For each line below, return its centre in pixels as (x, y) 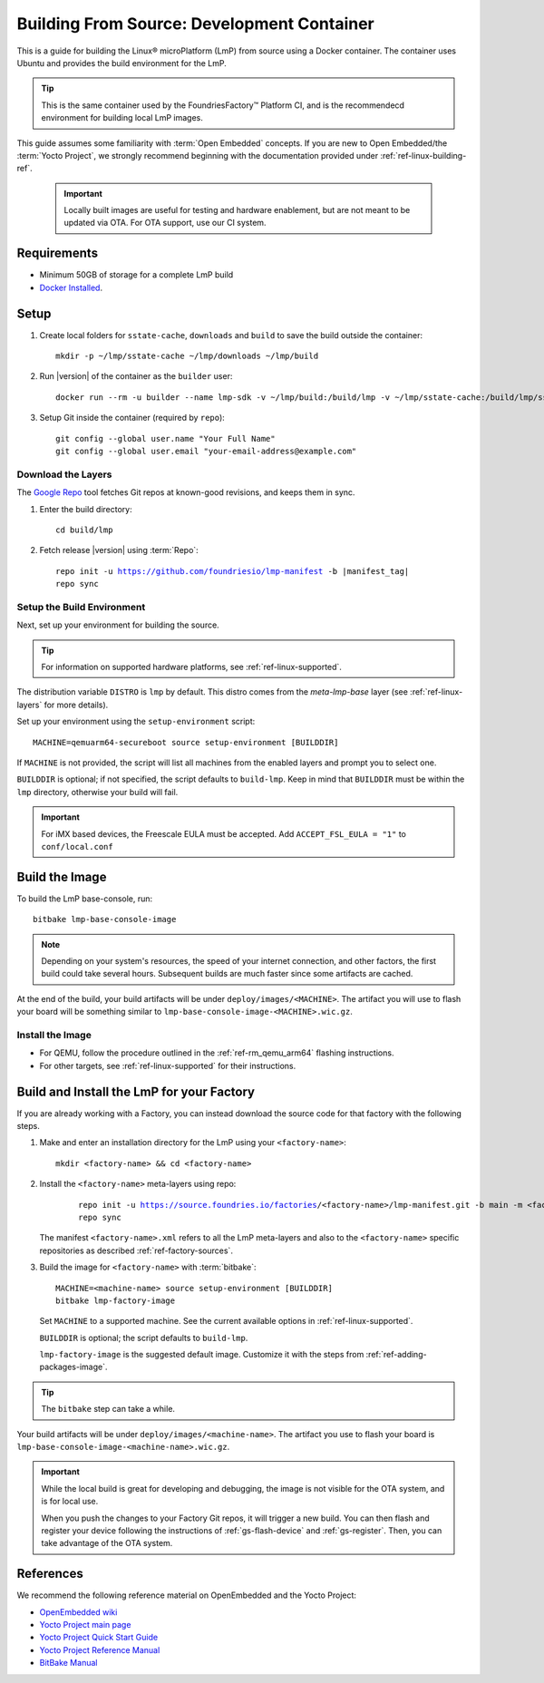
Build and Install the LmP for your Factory (136, 1091)
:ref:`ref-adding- (396, 1355)
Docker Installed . (71, 287)
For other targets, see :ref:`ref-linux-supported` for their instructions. (168, 1065)
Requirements (58, 253)
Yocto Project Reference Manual (100, 1649)
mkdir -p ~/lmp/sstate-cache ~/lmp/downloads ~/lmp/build (187, 356)
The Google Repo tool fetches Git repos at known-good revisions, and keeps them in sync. (186, 492)
